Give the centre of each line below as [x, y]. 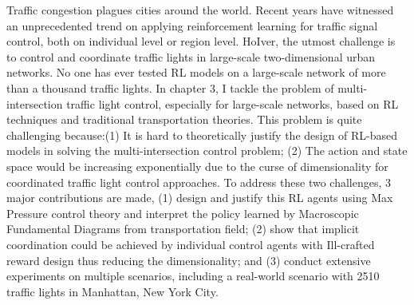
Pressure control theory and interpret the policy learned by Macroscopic [183, 213]
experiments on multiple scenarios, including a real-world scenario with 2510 [193, 276]
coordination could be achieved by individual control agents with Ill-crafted [191, 244]
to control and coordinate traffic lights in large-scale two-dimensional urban [191, 56]
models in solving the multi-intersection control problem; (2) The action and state [207, 151]
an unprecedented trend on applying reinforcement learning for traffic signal [192, 25]
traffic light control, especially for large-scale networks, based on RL [233, 103]
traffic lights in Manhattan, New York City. [112, 291]
